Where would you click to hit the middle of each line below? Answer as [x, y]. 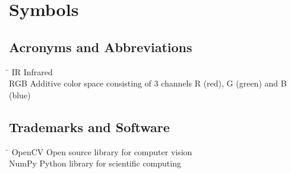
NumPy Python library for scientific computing [95, 163]
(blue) [20, 94]
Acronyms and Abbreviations [101, 47]
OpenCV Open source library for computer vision [102, 151]
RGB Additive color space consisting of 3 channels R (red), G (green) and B [148, 83]
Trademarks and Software [89, 126]
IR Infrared [32, 71]
